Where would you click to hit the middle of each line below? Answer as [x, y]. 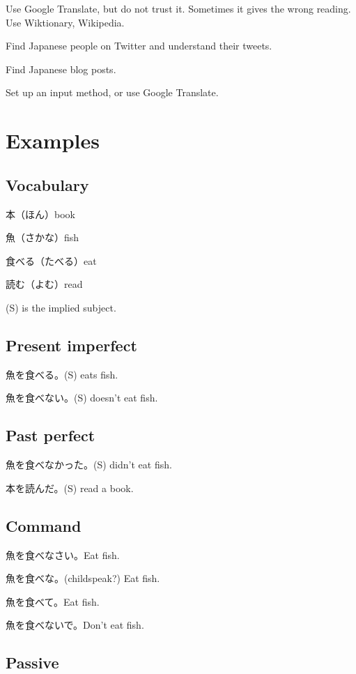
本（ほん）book [40, 214]
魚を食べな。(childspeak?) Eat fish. [83, 578]
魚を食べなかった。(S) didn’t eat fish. [89, 465]
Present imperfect [71, 345]
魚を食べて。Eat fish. [53, 601]
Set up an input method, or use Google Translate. [112, 92]
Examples [53, 140]
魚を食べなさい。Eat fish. [63, 554]
